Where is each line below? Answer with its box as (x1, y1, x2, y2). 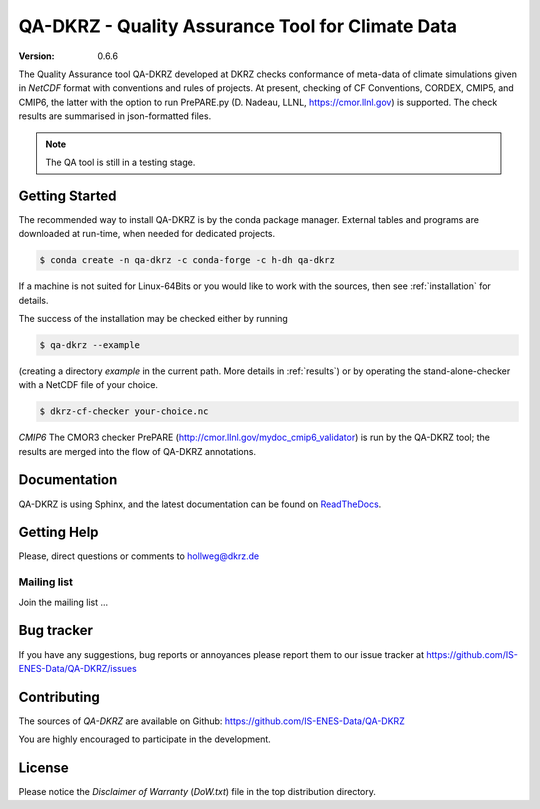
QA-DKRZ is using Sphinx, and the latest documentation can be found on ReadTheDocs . (18, 498, 382, 510)
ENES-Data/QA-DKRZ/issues (18, 662, 137, 674)
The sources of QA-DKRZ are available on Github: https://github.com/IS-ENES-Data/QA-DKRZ (18, 715, 405, 727)
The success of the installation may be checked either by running (18, 312, 289, 324)
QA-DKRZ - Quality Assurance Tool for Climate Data (18, 15, 458, 37)
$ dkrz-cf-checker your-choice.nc (39, 406, 209, 417)
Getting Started (18, 187, 117, 204)
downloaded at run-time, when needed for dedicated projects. (18, 228, 276, 240)
